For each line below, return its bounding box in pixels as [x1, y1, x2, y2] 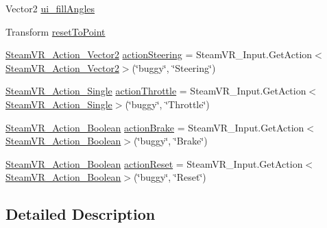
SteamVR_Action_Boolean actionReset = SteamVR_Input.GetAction [5, 156, 303, 170]
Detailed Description [5, 203, 156, 225]
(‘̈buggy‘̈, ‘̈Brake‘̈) [134, 134, 208, 148]
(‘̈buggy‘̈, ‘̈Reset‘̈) [134, 170, 206, 184]
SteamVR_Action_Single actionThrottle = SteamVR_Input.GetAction [5, 84, 306, 98]
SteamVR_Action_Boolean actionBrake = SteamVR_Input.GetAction [5, 120, 304, 134]
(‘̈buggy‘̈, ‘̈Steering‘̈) [132, 60, 216, 75]
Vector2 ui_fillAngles [5, 1, 95, 15]
